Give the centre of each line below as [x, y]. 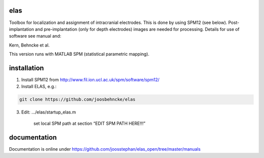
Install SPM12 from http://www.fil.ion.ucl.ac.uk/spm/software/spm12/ [90, 79]
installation [26, 68]
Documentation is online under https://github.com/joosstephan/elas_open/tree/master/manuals [105, 149]
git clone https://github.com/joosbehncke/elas [77, 100]
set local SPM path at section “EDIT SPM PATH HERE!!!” [89, 123]
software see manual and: [35, 36]
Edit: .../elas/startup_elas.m [49, 112]
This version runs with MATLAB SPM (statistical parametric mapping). [79, 54]
